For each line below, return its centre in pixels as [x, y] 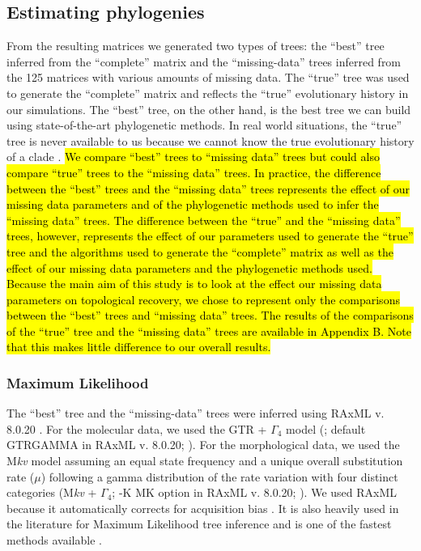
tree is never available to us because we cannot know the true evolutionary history [210, 140]
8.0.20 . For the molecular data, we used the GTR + [137, 428]
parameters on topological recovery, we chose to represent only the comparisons [203, 299]
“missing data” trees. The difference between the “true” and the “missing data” [204, 220]
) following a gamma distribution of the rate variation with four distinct [219, 476]
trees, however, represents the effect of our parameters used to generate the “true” [210, 236]
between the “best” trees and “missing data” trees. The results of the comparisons [210, 315]
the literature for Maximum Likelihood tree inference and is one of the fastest [199, 524]
